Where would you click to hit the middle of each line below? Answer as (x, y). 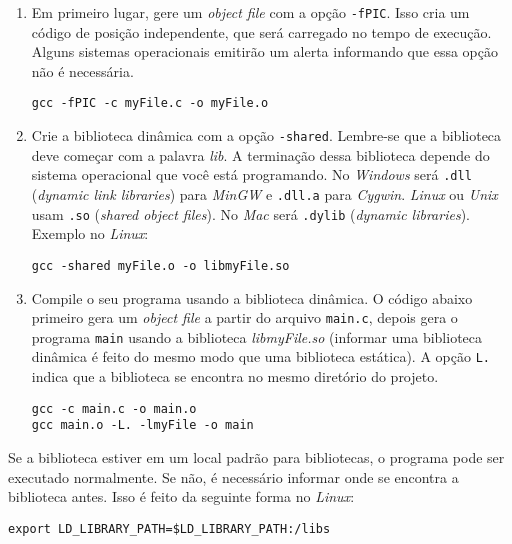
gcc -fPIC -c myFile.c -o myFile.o (150, 103)
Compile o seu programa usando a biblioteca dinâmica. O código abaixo (252, 297)
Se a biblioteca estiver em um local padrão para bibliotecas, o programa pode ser (256, 457)
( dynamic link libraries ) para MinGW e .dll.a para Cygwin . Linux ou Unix (264, 194)
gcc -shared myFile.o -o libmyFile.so (160, 265)
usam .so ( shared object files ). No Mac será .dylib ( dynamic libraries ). (250, 213)
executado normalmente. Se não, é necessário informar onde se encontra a (233, 476)
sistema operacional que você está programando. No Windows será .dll (251, 174)
